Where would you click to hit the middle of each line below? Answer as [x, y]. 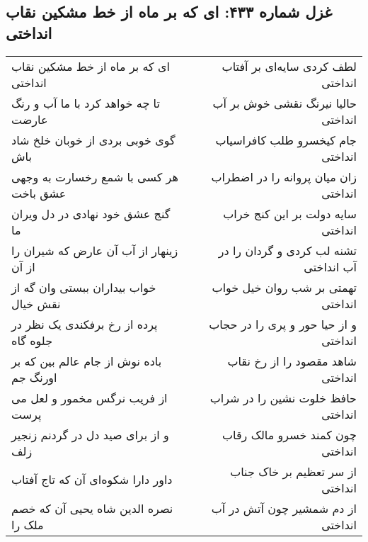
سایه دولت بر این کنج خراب [290, 213]
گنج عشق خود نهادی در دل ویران [91, 213]
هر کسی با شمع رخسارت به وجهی [95, 176]
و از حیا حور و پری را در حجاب [283, 324]
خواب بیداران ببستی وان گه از [84, 287]
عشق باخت [39, 193]
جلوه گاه [32, 340]
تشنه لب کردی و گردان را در [287, 250]
